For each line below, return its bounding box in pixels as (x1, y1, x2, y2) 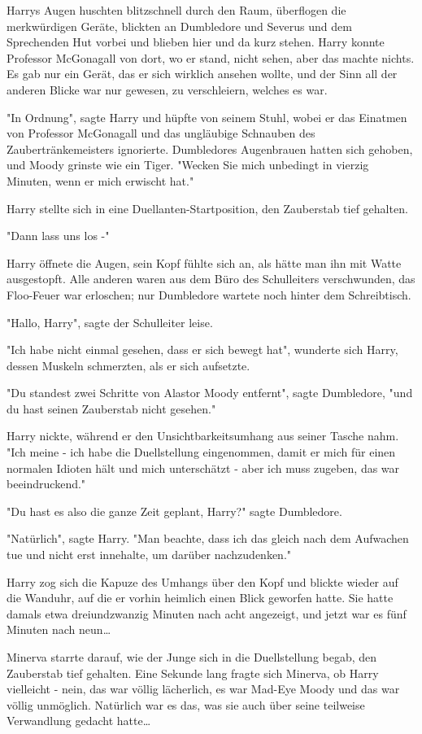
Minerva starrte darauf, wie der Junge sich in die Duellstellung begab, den (7, 649, 377, 665)
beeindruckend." (7, 475, 86, 492)
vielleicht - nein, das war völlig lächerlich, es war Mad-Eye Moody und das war (7, 680, 400, 697)
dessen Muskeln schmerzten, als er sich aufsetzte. (7, 356, 250, 374)
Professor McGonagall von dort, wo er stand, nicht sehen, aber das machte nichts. (7, 49, 415, 66)
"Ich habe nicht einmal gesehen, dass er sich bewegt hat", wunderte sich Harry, (7, 341, 398, 358)
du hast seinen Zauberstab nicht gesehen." (7, 400, 216, 417)
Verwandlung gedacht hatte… (7, 712, 151, 729)
